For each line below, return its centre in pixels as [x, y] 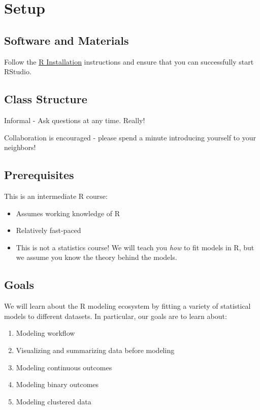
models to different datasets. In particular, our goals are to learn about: [116, 316]
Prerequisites [39, 175]
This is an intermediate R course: [56, 196]
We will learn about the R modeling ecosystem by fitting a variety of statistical [127, 306]
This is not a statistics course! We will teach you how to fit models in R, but [135, 247]
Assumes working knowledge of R [68, 213]
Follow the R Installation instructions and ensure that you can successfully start [129, 61]
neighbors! [20, 147]
